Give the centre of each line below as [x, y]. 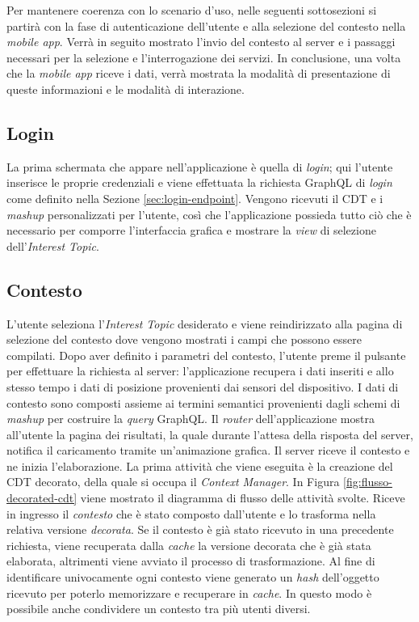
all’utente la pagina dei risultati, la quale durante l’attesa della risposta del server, [210, 434]
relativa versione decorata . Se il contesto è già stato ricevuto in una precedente [200, 529]
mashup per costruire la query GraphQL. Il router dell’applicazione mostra [191, 419]
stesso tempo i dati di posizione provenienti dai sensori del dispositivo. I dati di [203, 386]
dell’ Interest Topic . [53, 245]
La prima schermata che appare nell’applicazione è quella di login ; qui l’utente [200, 166]
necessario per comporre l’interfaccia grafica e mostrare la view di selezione [191, 230]
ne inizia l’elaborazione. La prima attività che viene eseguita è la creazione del [200, 465]
